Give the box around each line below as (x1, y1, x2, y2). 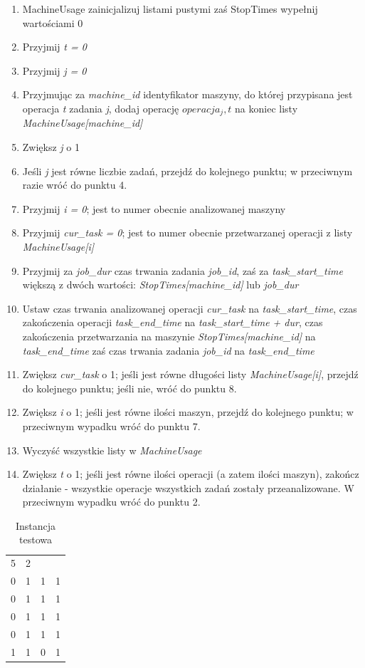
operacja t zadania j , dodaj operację (22, 100, 179, 115)
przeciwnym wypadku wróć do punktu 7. (22, 418, 201, 433)
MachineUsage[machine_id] (22, 115, 143, 130)
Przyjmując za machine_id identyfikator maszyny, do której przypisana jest (22, 87, 353, 102)
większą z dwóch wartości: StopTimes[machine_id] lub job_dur (22, 277, 299, 292)
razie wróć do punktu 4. (22, 177, 127, 192)
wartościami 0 (22, 15, 83, 30)
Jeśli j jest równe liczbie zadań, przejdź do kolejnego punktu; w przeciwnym (22, 163, 353, 178)
